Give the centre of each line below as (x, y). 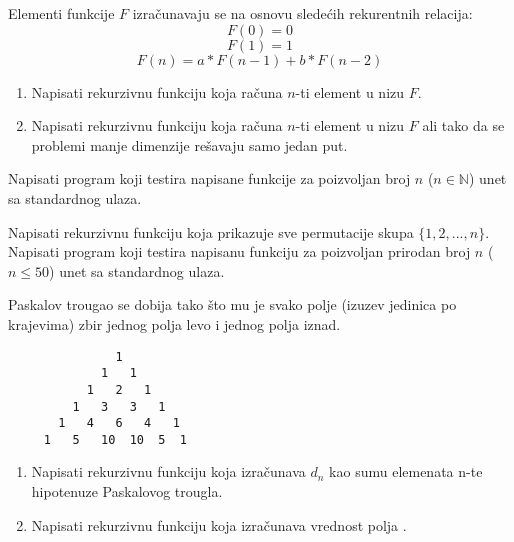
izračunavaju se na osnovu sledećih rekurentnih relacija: (302, 13)
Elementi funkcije (61, 13)
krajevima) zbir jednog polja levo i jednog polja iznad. (174, 323)
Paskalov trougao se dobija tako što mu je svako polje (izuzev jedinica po (232, 304)
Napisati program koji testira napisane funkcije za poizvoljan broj (209, 178)
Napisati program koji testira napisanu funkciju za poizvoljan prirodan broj (239, 251)
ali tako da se (463, 125)
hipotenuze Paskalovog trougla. (127, 491)
